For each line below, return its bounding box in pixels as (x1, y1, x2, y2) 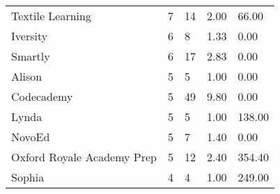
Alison (11, 68, 42, 84)
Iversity (11, 28, 48, 44)
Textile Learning (11, 8, 91, 24)
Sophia (11, 169, 45, 185)
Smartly (11, 48, 50, 64)
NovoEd (11, 129, 50, 145)
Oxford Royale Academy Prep (11, 149, 157, 165)
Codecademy (11, 88, 73, 104)
